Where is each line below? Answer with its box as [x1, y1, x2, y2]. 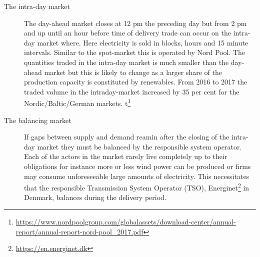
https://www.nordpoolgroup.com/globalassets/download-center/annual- [15, 216, 236, 226]
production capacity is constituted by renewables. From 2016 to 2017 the [24, 76, 247, 87]
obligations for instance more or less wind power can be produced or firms [24, 160, 251, 171]
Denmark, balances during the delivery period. [24, 192, 166, 202]
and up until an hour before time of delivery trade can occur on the [24, 27, 231, 38]
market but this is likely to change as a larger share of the [44, 66, 222, 77]
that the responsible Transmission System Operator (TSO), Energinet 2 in [24, 181, 249, 192]
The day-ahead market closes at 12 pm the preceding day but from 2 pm [24, 17, 247, 28]
